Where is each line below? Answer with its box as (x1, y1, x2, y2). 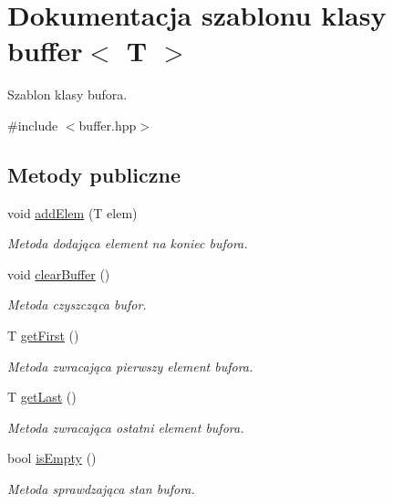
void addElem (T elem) (7, 203, 138, 222)
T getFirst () (7, 326, 79, 345)
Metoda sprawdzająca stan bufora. (7, 479, 195, 499)
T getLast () (7, 387, 77, 406)
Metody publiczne (7, 160, 181, 188)
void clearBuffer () (7, 264, 110, 283)
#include (7, 115, 58, 134)
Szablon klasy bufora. (7, 85, 128, 104)
